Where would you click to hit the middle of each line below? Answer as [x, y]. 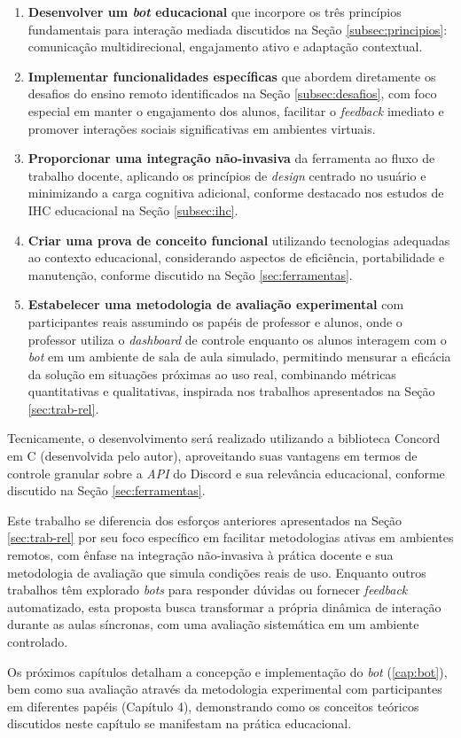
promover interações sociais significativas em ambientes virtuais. [202, 128]
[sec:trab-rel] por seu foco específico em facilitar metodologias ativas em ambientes [230, 537]
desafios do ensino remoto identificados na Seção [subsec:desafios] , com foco [232, 93]
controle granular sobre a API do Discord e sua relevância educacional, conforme [226, 473]
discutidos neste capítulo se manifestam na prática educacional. [180, 723]
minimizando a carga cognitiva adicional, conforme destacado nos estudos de [236, 193]
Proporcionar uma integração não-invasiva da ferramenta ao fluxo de [231, 158]
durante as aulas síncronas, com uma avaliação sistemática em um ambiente [213, 624]
